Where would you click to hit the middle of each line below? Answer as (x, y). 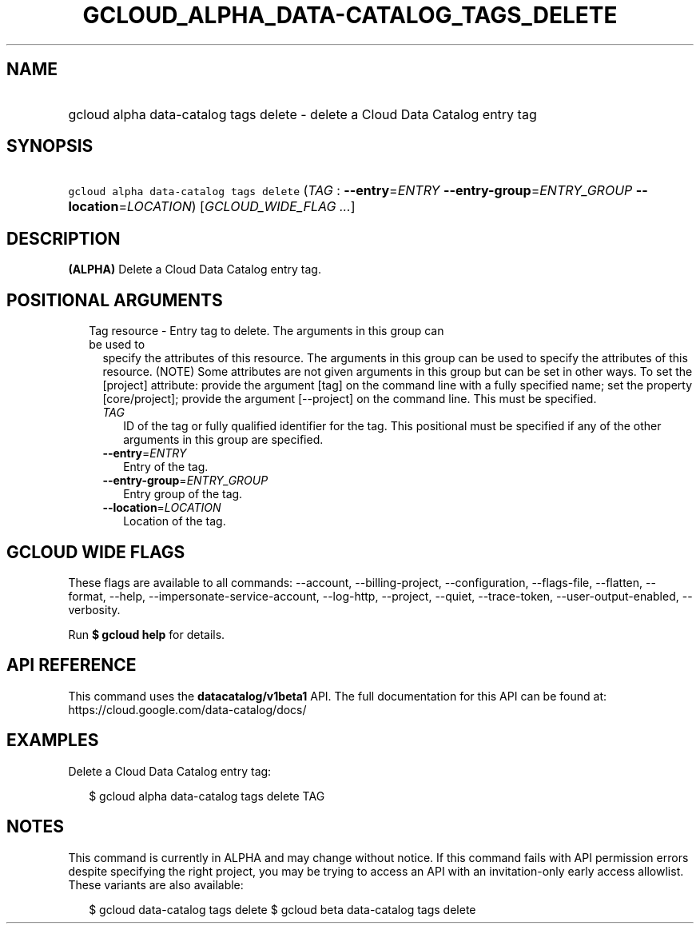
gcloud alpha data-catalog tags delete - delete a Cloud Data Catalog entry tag (302, 114)
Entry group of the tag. (183, 494)
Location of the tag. (175, 521)
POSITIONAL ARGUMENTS (115, 300)
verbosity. (94, 609)
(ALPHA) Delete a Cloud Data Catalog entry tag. (195, 269)
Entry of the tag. (166, 467)
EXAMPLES (53, 740)
